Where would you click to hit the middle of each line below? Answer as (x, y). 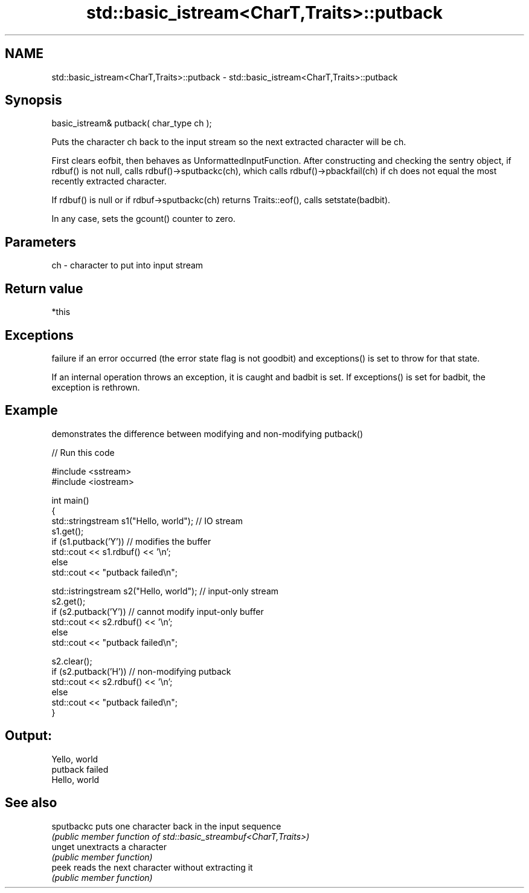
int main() (70, 500)
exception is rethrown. (96, 387)
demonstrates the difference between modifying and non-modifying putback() (207, 434)
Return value (44, 288)
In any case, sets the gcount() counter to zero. (143, 219)
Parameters (40, 242)
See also (31, 803)
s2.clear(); (72, 661)
